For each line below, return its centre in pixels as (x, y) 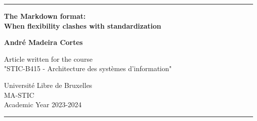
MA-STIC (19, 95)
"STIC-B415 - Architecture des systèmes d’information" (88, 68)
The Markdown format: (45, 16)
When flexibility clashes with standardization (83, 25)
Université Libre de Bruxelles (48, 85)
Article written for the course (48, 59)
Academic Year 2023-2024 (43, 104)
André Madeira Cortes (43, 42)
